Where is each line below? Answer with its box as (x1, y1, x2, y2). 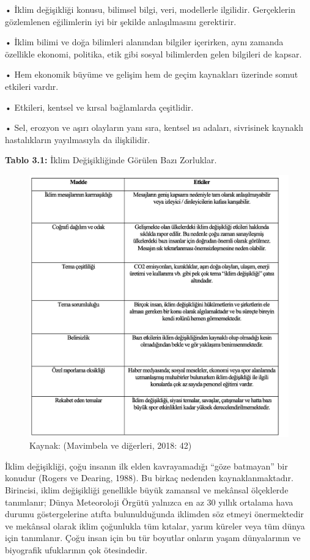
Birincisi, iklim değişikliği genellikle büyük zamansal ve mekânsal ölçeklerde (5, 483, 289, 496)
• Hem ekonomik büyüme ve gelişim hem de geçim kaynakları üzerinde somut (5, 68, 298, 81)
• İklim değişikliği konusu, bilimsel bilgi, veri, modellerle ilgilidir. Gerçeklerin (5, 3, 296, 15)
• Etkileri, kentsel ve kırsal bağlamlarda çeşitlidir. (5, 100, 194, 113)
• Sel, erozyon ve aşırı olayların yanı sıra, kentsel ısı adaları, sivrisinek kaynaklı (5, 121, 303, 134)
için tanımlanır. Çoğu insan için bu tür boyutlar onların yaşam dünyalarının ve (5, 531, 301, 544)
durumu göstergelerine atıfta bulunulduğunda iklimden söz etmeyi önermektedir (5, 507, 304, 520)
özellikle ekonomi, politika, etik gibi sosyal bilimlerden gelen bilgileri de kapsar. (5, 47, 302, 60)
